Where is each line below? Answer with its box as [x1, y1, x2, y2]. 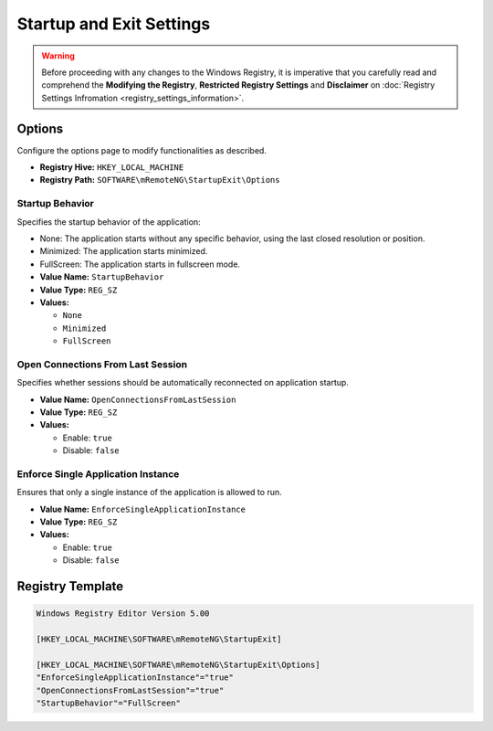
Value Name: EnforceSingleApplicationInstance [39, 503, 246, 514]
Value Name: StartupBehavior [39, 271, 164, 282]
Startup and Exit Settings [16, 14, 211, 34]
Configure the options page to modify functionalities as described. [16, 144, 267, 155]
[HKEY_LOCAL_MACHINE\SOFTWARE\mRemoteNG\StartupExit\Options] [36, 659, 320, 670]
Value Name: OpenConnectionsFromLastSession [39, 394, 236, 405]
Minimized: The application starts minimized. [39, 246, 208, 257]
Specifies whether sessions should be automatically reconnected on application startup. [16, 377, 349, 388]
